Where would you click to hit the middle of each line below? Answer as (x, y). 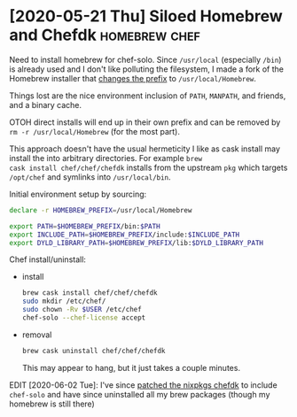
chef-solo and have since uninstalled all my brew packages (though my (140, 394)
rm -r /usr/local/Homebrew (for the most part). (94, 131)
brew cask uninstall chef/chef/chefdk (94, 351)
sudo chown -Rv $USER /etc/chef (82, 310)
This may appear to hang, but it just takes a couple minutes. (131, 367)
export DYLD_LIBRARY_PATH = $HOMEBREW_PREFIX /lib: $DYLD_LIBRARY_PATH (137, 243)
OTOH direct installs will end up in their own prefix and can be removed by (145, 122)
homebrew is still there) (52, 404)
